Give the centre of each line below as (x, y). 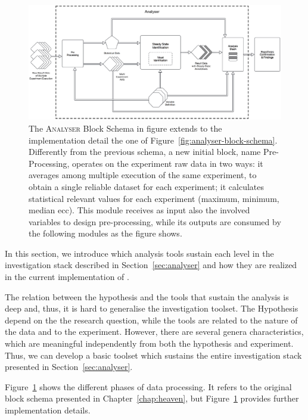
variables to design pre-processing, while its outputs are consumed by (155, 221)
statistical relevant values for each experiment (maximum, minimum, (154, 198)
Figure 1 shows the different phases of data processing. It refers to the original (148, 386)
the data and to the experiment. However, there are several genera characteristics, (154, 332)
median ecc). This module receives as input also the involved (139, 210)
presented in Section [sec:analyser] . (69, 367)
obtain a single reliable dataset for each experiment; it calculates (147, 186)
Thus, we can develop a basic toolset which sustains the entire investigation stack (153, 355)
